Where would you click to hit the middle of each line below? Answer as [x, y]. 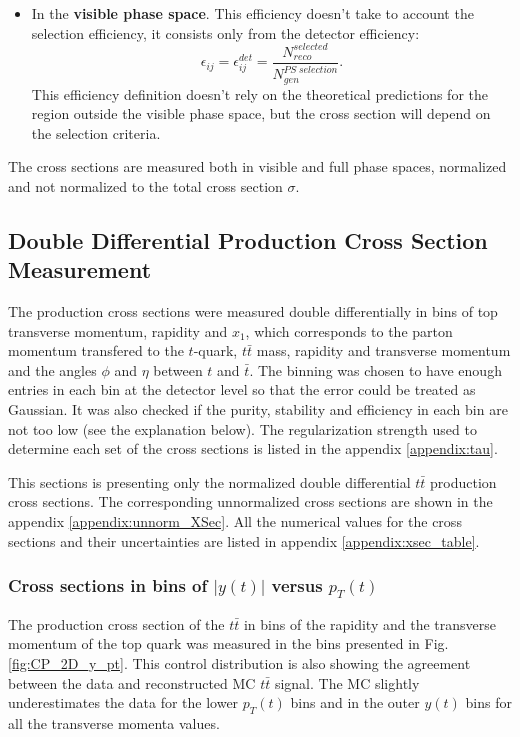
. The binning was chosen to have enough [375, 369]
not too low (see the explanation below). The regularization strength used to [242, 428]
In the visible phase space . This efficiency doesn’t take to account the [252, 13]
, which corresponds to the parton [349, 330]
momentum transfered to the [96, 350]
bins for [488, 702]
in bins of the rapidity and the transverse [369, 623]
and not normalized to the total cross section [145, 185]
